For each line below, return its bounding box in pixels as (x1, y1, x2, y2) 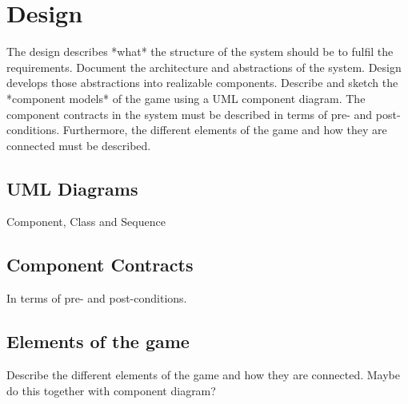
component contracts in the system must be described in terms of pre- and (6, 105, 373, 122)
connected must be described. (6, 137, 151, 153)
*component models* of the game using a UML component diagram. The (6, 89, 366, 106)
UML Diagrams (6, 176, 138, 200)
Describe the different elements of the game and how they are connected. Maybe (6, 366, 400, 383)
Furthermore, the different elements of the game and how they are (62, 121, 387, 138)
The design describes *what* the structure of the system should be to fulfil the (6, 43, 394, 60)
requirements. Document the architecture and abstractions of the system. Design (6, 58, 402, 75)
